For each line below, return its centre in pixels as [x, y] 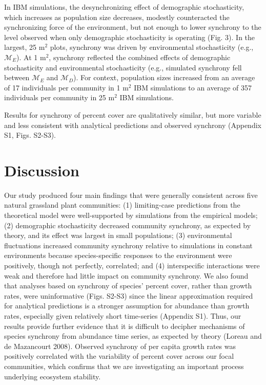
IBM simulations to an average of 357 [193, 87]
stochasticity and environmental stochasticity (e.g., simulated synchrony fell [123, 67]
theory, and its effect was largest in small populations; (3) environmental [118, 235]
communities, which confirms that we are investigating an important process [124, 366]
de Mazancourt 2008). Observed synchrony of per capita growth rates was [120, 346]
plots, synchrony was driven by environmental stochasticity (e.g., [152, 47]
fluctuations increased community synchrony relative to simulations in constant [128, 245]
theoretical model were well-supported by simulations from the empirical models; [131, 215]
